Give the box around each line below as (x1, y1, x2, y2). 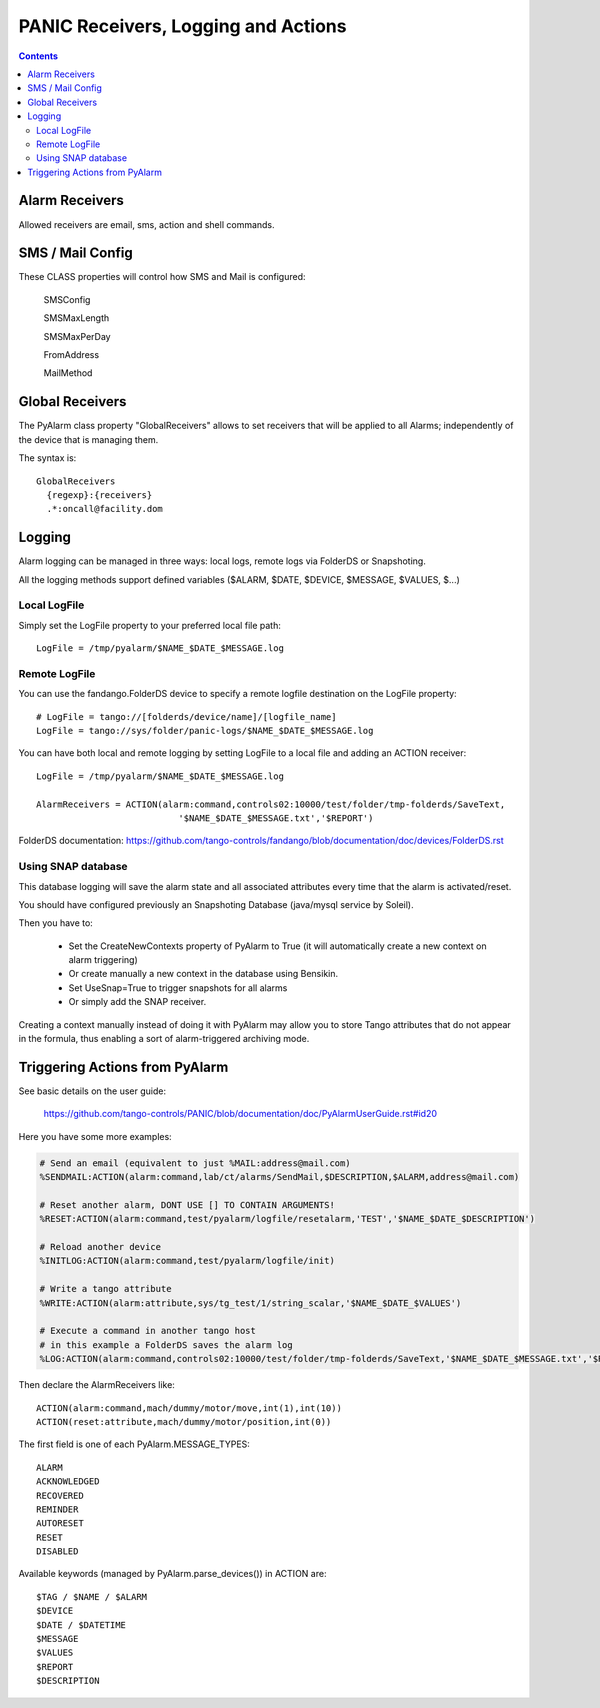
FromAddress (43, 349, 100, 361)
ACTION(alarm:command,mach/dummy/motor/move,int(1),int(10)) (36, 1402, 342, 1414)
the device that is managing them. (18, 433, 159, 445)
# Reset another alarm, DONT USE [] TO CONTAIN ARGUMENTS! (39, 1199, 335, 1210)
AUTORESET (36, 1518, 84, 1529)
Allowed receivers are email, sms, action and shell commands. (18, 218, 275, 230)
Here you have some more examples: (18, 1130, 172, 1142)
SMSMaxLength (43, 312, 110, 324)
